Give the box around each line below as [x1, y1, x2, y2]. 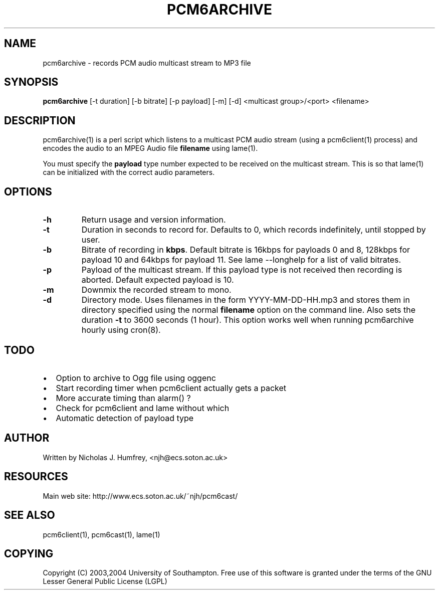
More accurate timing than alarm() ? [56, 392, 191, 403]
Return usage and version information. [81, 215, 226, 225]
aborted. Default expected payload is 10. [81, 275, 234, 285]
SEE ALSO [4, 509, 55, 522]
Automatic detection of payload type [56, 413, 194, 423]
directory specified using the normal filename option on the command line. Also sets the [81, 305, 416, 315]
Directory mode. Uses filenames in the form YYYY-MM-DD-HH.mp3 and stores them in [81, 295, 410, 305]
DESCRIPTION [4, 114, 76, 127]
